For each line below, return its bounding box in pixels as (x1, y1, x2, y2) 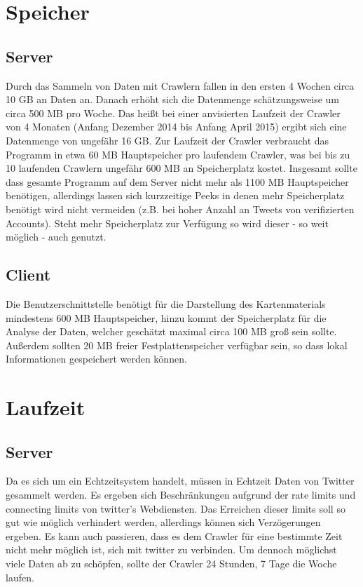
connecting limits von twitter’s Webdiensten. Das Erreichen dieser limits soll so (6, 501, 345, 515)
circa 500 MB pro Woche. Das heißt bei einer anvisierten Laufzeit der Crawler (6, 105, 341, 120)
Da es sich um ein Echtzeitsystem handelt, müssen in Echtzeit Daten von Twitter (6, 473, 355, 488)
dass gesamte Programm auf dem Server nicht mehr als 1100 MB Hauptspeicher (6, 174, 349, 189)
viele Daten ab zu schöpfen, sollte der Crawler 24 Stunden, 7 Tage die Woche (6, 556, 337, 571)
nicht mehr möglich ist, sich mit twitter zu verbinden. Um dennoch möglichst (6, 542, 337, 557)
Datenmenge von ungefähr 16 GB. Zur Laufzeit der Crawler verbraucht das (6, 133, 329, 147)
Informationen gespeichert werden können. (6, 351, 187, 366)
